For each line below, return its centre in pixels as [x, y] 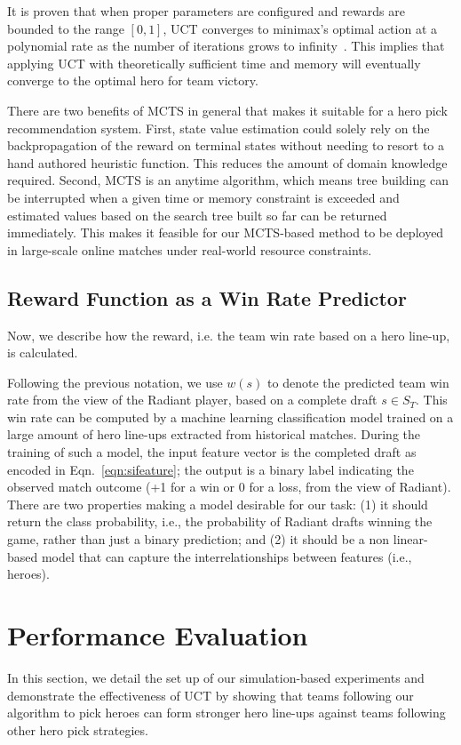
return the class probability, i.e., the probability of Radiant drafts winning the [220, 521]
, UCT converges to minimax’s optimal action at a [300, 28]
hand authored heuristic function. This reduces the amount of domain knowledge [227, 162]
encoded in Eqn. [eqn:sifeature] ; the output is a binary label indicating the [211, 469]
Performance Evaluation [158, 635]
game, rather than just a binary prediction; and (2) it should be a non [199, 539]
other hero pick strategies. [78, 729]
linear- [410, 539]
